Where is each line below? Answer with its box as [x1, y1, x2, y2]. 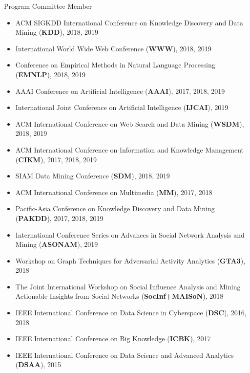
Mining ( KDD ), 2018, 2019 [15, 27, 98, 37]
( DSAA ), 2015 [15, 359, 61, 370]
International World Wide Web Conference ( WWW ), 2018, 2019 [15, 43, 211, 53]
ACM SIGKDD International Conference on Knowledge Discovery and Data [15, 17, 243, 27]
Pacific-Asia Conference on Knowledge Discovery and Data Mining [15, 203, 215, 214]
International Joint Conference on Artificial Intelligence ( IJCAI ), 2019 [15, 102, 229, 112]
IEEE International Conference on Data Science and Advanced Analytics [15, 350, 234, 360]
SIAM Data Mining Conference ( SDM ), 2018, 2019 [15, 171, 170, 181]
